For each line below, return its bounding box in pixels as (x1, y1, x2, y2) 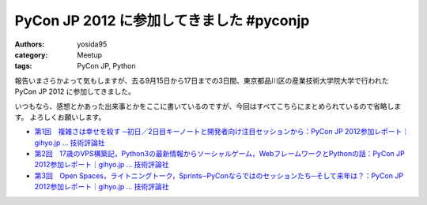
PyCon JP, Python (77, 61, 136, 71)
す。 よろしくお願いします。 (14, 112, 106, 121)
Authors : (14, 39, 45, 49)
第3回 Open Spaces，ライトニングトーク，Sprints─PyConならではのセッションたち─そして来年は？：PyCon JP (34, 170, 403, 181)
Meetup (77, 50, 103, 59)
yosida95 (77, 39, 108, 49)
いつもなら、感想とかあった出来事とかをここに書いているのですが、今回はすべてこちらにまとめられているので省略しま (14, 101, 402, 110)
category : (14, 50, 48, 59)
